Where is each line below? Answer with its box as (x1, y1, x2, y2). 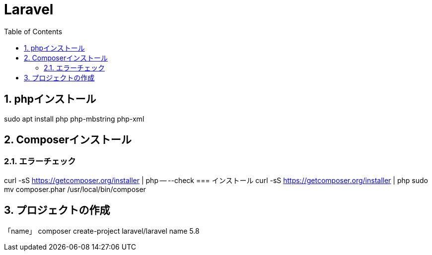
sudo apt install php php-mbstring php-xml (4, 114, 144, 123)
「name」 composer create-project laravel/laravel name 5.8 (4, 226, 200, 235)
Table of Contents (4, 27, 63, 36)
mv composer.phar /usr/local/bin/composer (4, 185, 146, 193)
